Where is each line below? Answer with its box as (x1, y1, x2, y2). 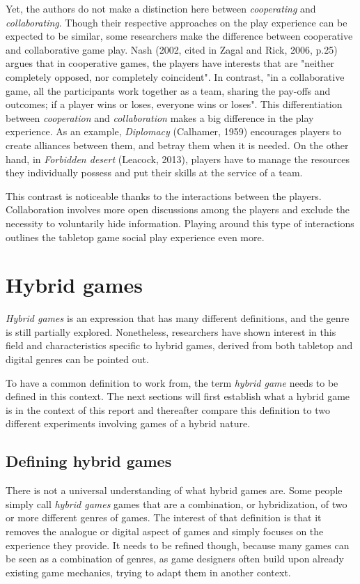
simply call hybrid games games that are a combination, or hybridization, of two (6, 496, 347, 511)
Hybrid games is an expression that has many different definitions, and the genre (6, 311, 350, 325)
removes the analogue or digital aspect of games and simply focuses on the (6, 523, 324, 538)
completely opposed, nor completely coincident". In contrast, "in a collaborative (6, 69, 345, 84)
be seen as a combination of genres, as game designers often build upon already (6, 551, 344, 566)
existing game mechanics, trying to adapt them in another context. (6, 564, 291, 579)
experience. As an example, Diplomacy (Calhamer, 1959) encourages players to (6, 124, 342, 139)
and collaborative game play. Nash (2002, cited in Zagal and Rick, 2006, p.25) (6, 42, 338, 56)
